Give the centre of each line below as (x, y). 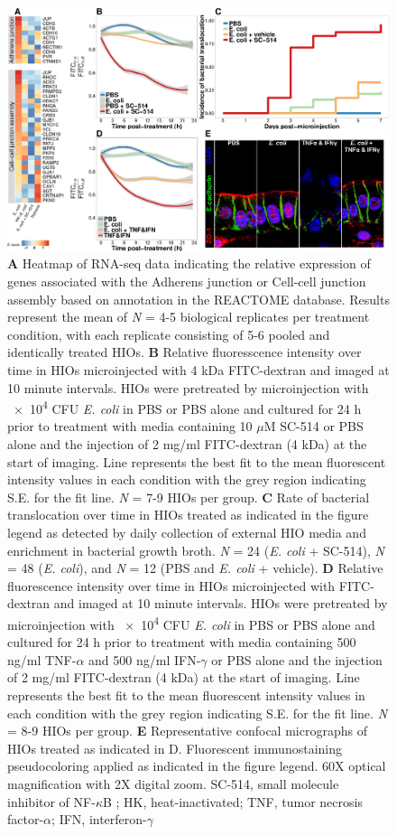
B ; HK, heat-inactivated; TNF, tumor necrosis (232, 801)
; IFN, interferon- (99, 819)
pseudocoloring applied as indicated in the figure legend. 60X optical (197, 766)
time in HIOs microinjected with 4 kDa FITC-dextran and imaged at (198, 369)
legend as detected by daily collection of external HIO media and (187, 532)
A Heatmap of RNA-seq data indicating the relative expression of (189, 263)
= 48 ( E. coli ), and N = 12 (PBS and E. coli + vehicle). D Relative (195, 568)
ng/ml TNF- (42, 659)
